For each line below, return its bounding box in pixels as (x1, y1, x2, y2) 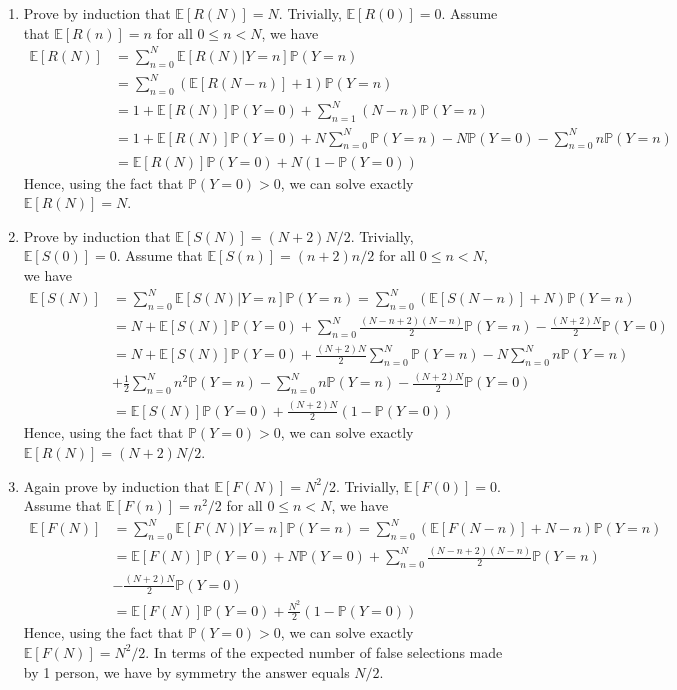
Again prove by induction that (23, 475, 210, 496)
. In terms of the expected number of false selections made (145, 641, 503, 662)
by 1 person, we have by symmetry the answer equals (23, 661, 350, 682)
